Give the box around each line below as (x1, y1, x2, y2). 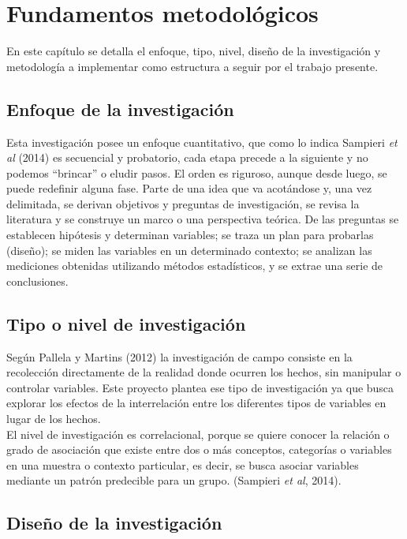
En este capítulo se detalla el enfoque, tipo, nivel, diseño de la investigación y (6, 43, 381, 59)
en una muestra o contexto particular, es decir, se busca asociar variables (6, 456, 359, 473)
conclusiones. (6, 272, 69, 289)
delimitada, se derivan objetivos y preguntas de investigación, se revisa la (6, 195, 360, 211)
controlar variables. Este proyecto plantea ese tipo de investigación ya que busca (6, 379, 394, 395)
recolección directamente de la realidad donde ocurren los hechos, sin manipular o (6, 364, 401, 380)
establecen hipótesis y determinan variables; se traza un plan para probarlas (6, 226, 374, 243)
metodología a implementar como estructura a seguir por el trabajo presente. (6, 58, 379, 74)
